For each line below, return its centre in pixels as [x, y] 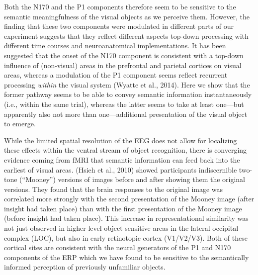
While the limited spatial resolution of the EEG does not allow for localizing [121, 140]
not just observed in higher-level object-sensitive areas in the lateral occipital [121, 228]
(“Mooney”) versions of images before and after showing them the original [132, 179]
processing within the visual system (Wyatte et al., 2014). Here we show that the [127, 84]
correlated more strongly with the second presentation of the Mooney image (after [129, 199]
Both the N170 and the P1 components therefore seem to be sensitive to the [120, 6]
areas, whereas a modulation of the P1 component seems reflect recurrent [116, 75]
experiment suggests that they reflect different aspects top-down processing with [126, 36]
